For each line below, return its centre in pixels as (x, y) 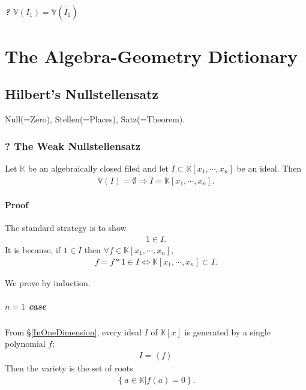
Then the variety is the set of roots (69, 368)
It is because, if (33, 250)
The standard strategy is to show (66, 228)
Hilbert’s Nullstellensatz (82, 94)
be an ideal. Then (269, 168)
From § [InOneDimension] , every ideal (73, 331)
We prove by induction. (48, 282)
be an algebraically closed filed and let (98, 168)
